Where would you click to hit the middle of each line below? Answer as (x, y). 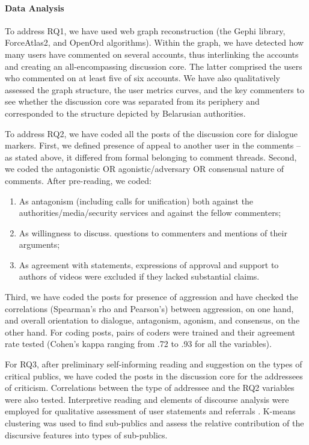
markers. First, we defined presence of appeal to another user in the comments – (153, 145)
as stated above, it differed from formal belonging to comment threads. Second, (151, 157)
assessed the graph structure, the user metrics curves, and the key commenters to (154, 89)
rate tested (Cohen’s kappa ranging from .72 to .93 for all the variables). (138, 344)
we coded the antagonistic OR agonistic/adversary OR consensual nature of (145, 169)
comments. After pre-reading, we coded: (78, 180)
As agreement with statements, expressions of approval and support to (149, 264)
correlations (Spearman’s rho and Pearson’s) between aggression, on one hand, (149, 308)
